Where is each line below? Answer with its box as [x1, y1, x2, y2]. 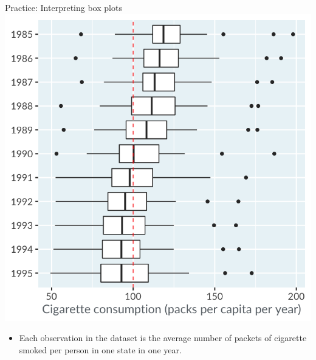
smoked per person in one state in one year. [19, 343, 182, 356]
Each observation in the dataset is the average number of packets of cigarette [19, 331, 307, 344]
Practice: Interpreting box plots [5, 1, 122, 13]
